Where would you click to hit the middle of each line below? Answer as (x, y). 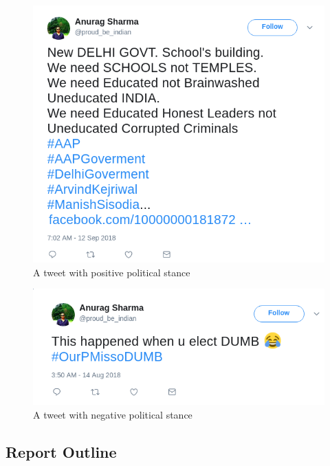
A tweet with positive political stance (112, 272)
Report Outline (61, 451)
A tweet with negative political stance (113, 414)
